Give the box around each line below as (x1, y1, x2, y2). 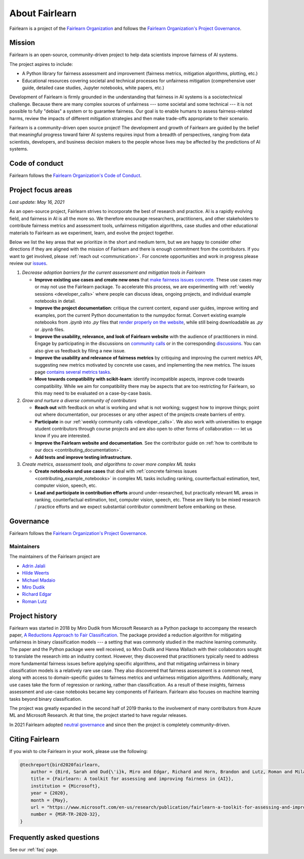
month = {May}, (30, 797, 68, 803)
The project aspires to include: (9, 61, 73, 67)
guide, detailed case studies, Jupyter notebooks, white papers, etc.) (22, 85, 165, 91)
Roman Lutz (22, 598, 48, 604)
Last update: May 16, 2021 (9, 199, 65, 205)
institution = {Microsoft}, (30, 783, 101, 789)
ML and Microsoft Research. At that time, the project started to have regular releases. (9, 712, 187, 719)
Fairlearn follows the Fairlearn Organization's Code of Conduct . (9, 172, 142, 178)
